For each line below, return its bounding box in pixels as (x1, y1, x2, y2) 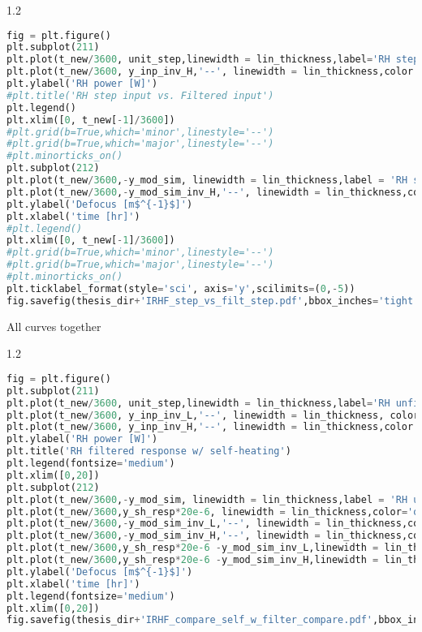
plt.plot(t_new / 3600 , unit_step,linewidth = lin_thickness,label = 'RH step (6, 54, 420, 66)
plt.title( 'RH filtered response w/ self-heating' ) (6, 445, 291, 458)
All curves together (6, 317, 101, 334)
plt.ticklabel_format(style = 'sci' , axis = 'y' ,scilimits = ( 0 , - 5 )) (6, 282, 355, 295)
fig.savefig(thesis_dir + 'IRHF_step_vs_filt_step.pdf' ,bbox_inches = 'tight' (6, 295, 420, 307)
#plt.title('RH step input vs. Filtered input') (6, 89, 274, 101)
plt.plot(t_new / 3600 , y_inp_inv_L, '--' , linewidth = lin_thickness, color (6, 409, 420, 421)
